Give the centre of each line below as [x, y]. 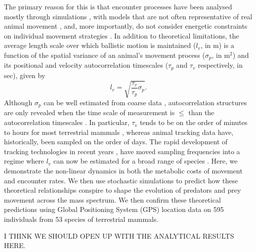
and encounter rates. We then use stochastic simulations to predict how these [121, 180]
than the [201, 112]
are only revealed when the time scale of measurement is [89, 112]
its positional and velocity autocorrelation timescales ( [86, 65]
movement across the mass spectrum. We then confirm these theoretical [112, 199]
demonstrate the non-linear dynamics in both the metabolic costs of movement [123, 171]
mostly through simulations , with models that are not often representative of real [128, 16]
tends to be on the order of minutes [193, 122]
